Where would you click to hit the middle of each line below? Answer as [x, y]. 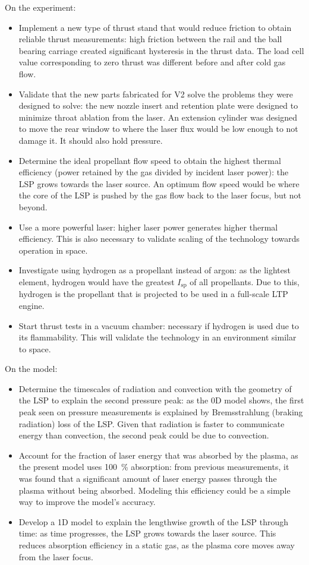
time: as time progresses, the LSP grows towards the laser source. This [147, 533]
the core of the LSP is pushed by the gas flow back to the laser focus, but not [160, 195]
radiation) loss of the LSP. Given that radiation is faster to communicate [152, 423]
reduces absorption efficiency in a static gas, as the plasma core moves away [157, 545]
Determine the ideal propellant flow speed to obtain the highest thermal [150, 160]
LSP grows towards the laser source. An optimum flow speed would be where [159, 183]
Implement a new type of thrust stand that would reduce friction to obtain [155, 27]
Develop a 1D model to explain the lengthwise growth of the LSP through [154, 521]
